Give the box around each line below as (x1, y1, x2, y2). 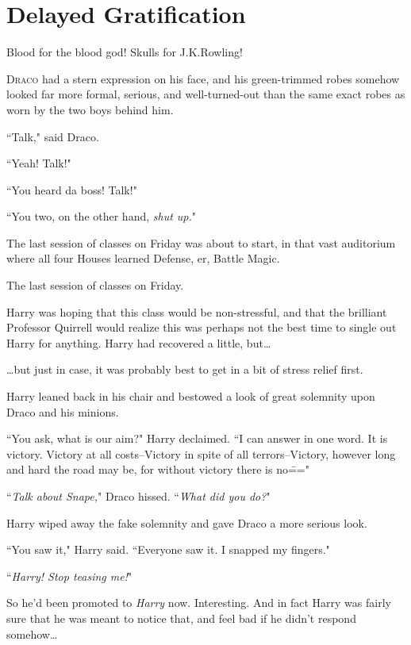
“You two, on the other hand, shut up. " (6, 208, 197, 225)
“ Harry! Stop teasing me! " (6, 567, 133, 584)
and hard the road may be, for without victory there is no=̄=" (6, 461, 309, 478)
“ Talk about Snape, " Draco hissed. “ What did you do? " (6, 488, 271, 504)
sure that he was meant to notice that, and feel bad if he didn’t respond (6, 609, 356, 626)
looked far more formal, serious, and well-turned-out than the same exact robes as (6, 86, 405, 102)
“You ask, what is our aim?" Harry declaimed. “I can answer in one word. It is (6, 430, 388, 447)
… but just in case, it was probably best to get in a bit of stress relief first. (6, 361, 363, 378)
